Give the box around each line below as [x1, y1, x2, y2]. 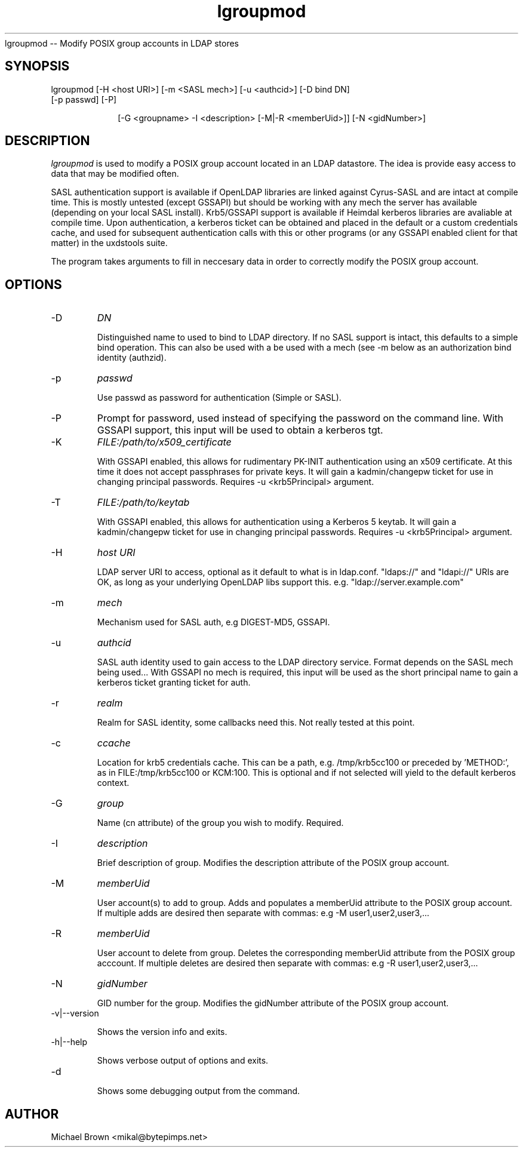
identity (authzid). [97, 352, 167, 363]
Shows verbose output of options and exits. [97, 1055, 269, 1066]
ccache [97, 737, 131, 749]
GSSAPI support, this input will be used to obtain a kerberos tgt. [97, 424, 383, 437]
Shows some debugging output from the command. [97, 1086, 300, 1096]
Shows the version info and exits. [97, 1027, 227, 1037]
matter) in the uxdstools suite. [51, 238, 168, 248]
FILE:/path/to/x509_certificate [97, 436, 232, 448]
